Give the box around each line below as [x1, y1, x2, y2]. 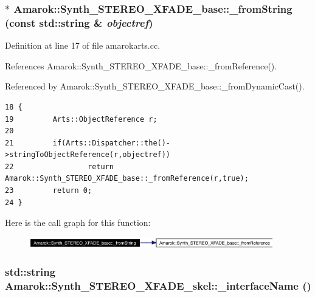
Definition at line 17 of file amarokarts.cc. [5, 39, 161, 52]
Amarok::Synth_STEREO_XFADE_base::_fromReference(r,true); [5, 174, 249, 183]
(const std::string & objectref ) [5, 15, 153, 30]
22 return [5, 162, 114, 171]
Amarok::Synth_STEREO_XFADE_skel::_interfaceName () [5, 278, 311, 293]
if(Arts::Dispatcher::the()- [52, 138, 171, 147]
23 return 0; [5, 186, 92, 195]
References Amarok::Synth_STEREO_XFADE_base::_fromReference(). [5, 59, 277, 72]
